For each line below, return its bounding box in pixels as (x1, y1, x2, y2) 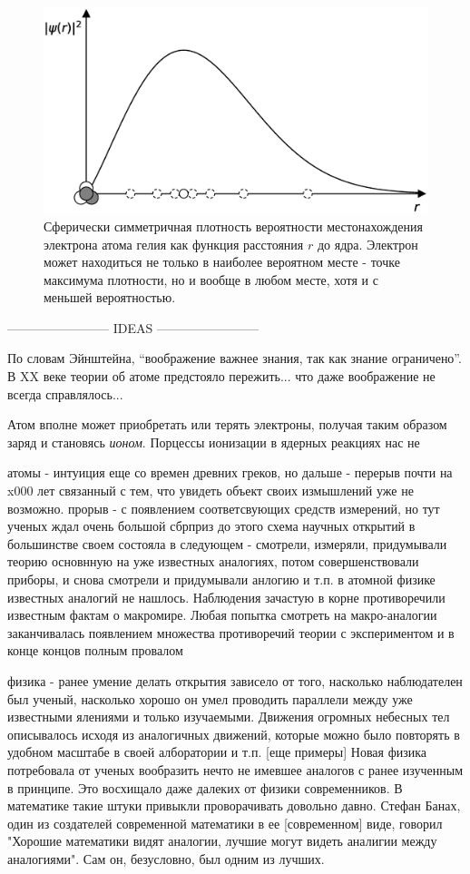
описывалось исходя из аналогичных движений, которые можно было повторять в (7, 724, 460, 743)
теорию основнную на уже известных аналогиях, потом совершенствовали (7, 552, 419, 571)
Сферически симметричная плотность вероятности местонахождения (44, 216, 423, 235)
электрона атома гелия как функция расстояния (44, 234, 304, 253)
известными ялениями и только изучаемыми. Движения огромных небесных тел (7, 707, 450, 726)
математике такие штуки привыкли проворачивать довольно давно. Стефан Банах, (7, 796, 461, 815)
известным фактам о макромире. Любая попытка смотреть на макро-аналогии (7, 605, 437, 624)
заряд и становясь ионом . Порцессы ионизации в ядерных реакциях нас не (7, 432, 420, 451)
